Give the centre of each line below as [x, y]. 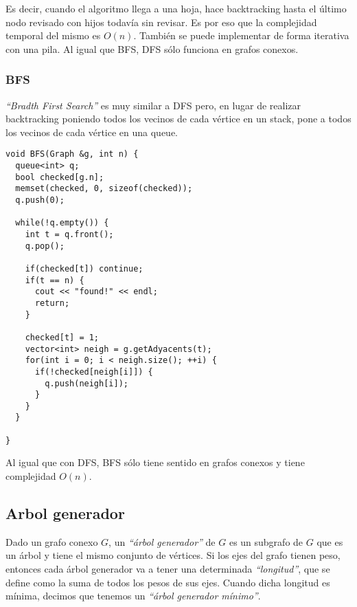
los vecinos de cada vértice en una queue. [92, 132]
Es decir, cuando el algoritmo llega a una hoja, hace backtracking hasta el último [176, 8]
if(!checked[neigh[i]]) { [94, 372]
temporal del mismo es [53, 35]
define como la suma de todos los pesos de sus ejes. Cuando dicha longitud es [168, 582]
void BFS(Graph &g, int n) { [72, 154]
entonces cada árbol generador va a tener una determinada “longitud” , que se [168, 569]
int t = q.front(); [69, 234]
